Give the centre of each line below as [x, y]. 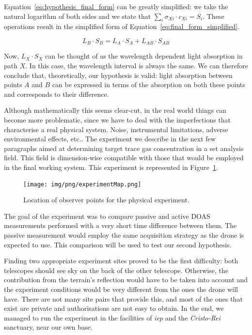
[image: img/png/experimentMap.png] [82, 184]
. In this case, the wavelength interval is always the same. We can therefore [137, 66]
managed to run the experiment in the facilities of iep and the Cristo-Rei [112, 317]
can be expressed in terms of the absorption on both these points [149, 84]
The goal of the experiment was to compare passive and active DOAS [107, 216]
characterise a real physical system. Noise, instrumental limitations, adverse [116, 129]
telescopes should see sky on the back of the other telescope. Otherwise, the [116, 270]
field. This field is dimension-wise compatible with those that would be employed [124, 158]
